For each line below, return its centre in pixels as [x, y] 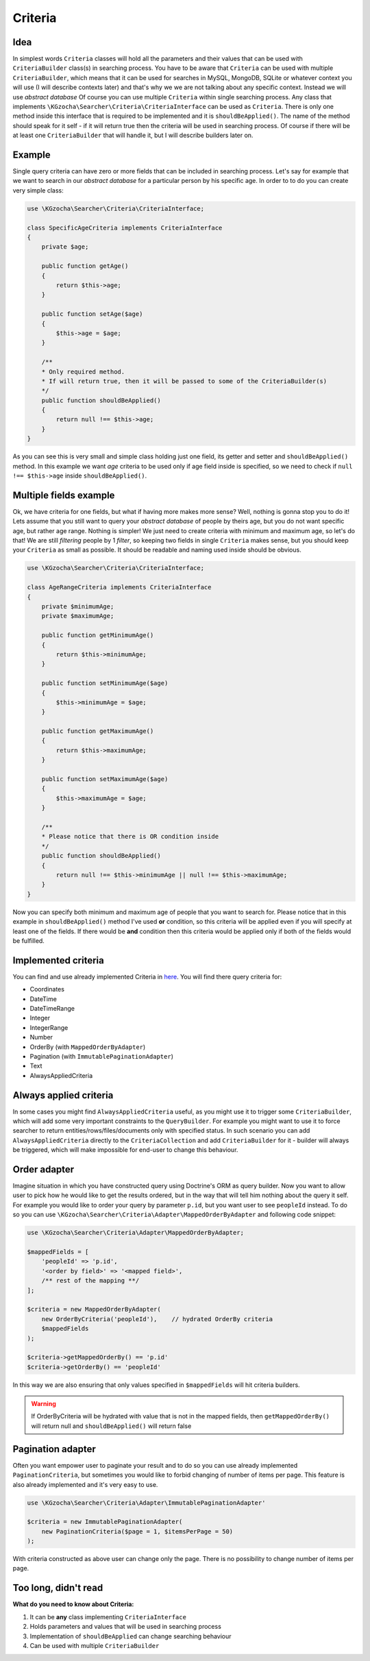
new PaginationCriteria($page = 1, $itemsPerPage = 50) [137, 1531]
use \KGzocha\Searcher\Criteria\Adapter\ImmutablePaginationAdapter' [146, 1503]
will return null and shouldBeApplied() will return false [111, 1426]
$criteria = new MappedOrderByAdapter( [94, 1309]
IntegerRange [49, 1027]
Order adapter [44, 1169]
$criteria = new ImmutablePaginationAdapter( [105, 1522]
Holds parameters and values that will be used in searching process [126, 1627]
